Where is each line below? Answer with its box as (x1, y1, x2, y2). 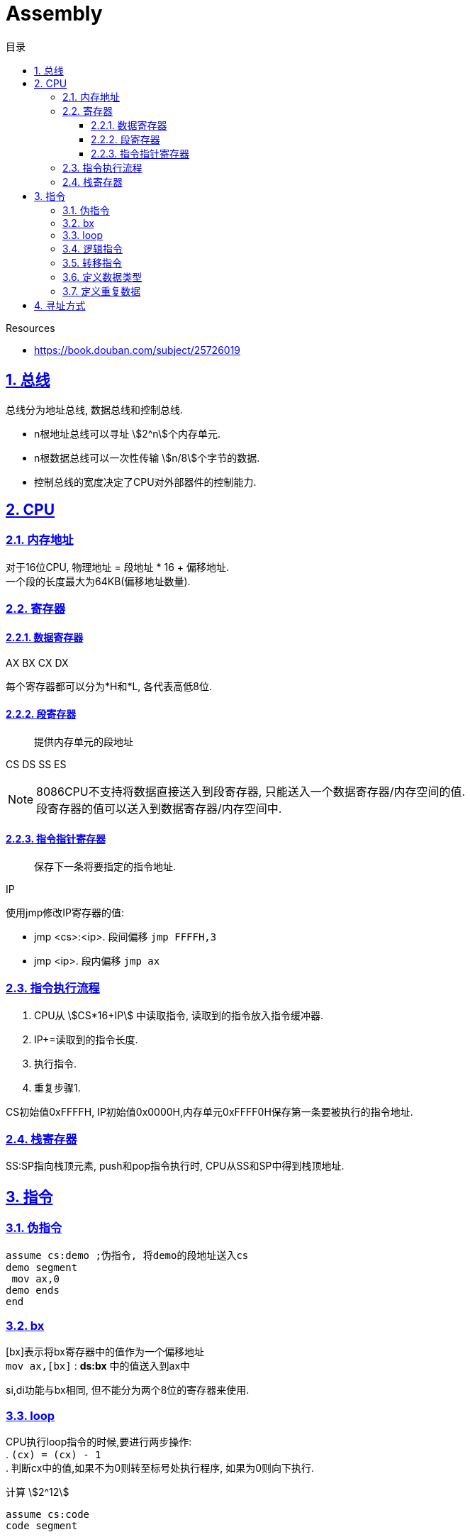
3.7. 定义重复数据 (62, 284, 141, 297)
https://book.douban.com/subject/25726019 (34, 343, 241, 356)
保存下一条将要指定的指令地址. (34, 860, 177, 872)
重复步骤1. (34, 1081, 81, 1094)
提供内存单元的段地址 (34, 735, 133, 748)
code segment (6, 1520, 78, 1532)
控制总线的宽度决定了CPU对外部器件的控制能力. (34, 475, 257, 488)
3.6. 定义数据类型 (62, 270, 142, 283)
